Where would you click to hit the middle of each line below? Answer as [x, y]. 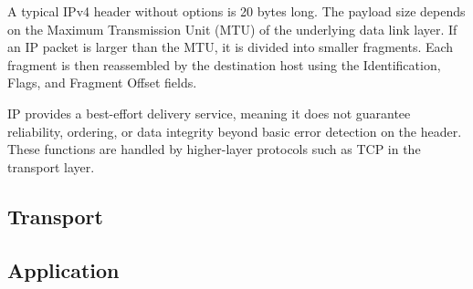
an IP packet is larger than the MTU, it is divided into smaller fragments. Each [231, 47]
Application [63, 269]
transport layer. [51, 166]
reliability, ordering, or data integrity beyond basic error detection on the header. [235, 131]
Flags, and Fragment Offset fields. [102, 83]
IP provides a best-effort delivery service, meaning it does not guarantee [209, 113]
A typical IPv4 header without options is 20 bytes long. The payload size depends [236, 11]
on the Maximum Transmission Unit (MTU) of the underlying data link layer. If [232, 29]
